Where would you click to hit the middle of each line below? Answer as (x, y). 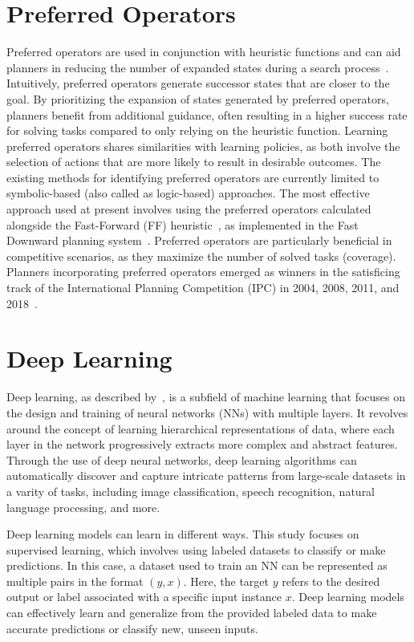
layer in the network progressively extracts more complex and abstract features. (202, 444)
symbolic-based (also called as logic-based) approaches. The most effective (188, 193)
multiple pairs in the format (75, 581)
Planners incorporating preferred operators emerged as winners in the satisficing (203, 272)
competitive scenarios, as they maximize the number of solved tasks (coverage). (201, 256)
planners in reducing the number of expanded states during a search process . (198, 67)
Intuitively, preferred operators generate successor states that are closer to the (198, 83)
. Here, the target (226, 581)
